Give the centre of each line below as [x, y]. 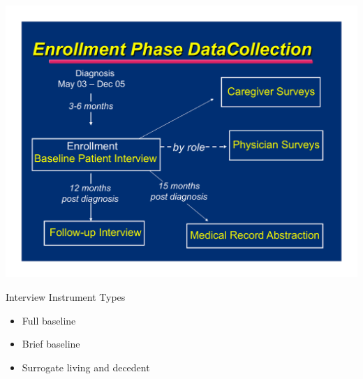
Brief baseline [51, 344]
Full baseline [49, 320]
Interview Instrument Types [66, 296]
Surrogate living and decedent [86, 367]
